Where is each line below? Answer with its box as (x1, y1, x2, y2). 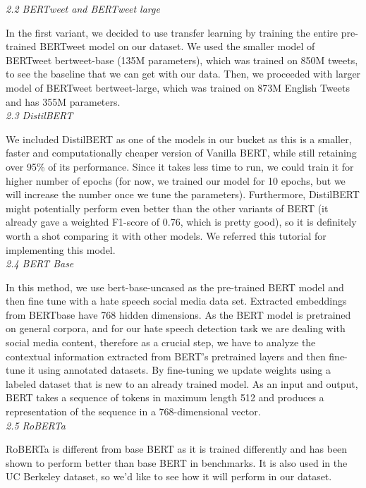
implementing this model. (6, 242, 116, 257)
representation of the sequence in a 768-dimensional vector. (6, 404, 261, 419)
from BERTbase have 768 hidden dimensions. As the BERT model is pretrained (6, 307, 351, 322)
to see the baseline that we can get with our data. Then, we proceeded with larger (6, 66, 361, 81)
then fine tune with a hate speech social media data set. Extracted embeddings (6, 293, 347, 308)
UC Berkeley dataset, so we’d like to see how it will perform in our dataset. (6, 469, 332, 484)
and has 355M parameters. (6, 94, 121, 109)
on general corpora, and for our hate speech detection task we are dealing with (6, 321, 346, 336)
